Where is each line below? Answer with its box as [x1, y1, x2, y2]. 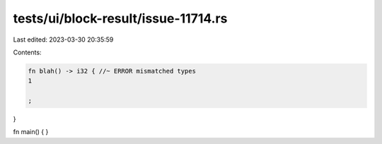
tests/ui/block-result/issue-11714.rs [13, 11, 228, 26]
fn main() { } [13, 128, 49, 136]
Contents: [13, 48, 42, 56]
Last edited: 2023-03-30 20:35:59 [13, 35, 114, 44]
